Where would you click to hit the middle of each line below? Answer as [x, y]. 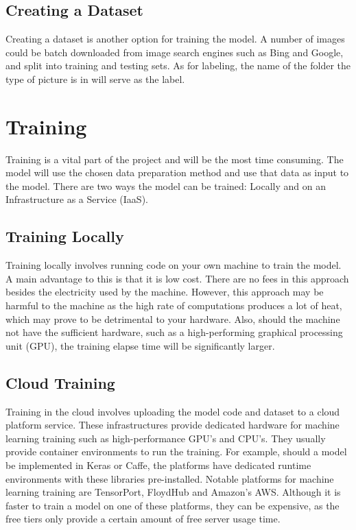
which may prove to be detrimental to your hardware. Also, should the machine [173, 318]
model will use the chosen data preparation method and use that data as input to [177, 172]
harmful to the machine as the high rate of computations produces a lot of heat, [174, 305]
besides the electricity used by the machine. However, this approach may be [165, 292]
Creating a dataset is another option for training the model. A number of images [175, 39]
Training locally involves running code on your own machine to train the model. [174, 265]
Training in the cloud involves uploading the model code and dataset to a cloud [173, 411]
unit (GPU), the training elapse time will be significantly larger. [140, 345]
